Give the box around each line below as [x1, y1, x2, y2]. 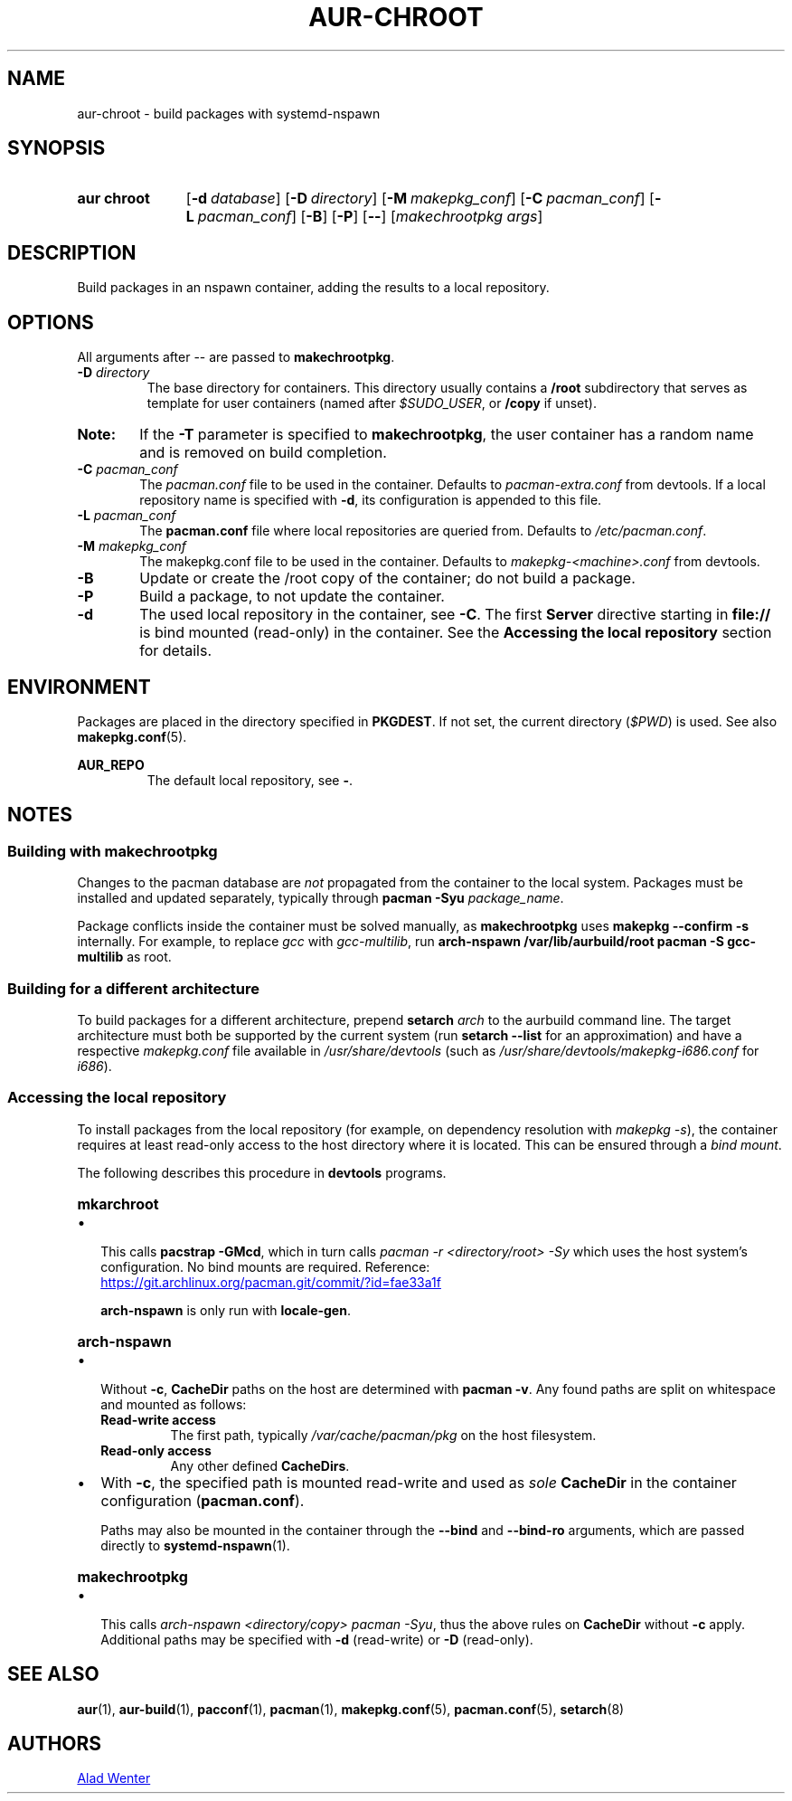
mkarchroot [77, 1194, 159, 1213]
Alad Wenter [77, 1770, 151, 1787]
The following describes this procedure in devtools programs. [77, 1164, 447, 1180]
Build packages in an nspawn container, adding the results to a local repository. [77, 280, 550, 296]
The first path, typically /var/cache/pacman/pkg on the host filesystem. [170, 1427, 597, 1443]
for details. [139, 641, 212, 660]
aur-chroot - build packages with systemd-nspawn [77, 105, 381, 121]
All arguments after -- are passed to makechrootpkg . [77, 349, 395, 365]
